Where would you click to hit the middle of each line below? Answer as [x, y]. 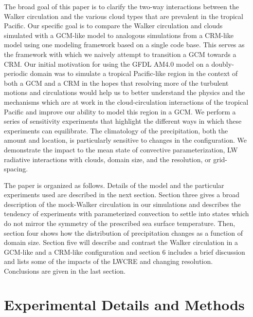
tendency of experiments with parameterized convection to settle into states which [126, 214]
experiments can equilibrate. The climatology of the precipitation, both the [116, 130]
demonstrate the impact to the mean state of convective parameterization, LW [121, 149]
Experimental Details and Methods [124, 304]
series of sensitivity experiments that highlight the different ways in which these [123, 121]
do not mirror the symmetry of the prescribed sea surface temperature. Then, [120, 223]
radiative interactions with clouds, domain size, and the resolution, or [108, 159]
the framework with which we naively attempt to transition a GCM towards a [120, 54]
